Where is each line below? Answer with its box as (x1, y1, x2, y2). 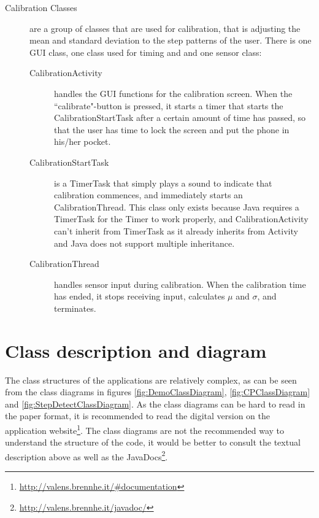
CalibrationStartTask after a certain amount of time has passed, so (54, 111, 306, 124)
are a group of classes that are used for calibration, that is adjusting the (29, 21, 301, 34)
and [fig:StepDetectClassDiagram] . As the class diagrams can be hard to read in (5, 397, 306, 410)
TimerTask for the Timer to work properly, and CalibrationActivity (54, 212, 309, 225)
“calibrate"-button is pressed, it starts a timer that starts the (54, 99, 283, 112)
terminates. (54, 301, 96, 314)
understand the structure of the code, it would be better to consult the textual (5, 436, 301, 449)
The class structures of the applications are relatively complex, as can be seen (5, 373, 297, 386)
